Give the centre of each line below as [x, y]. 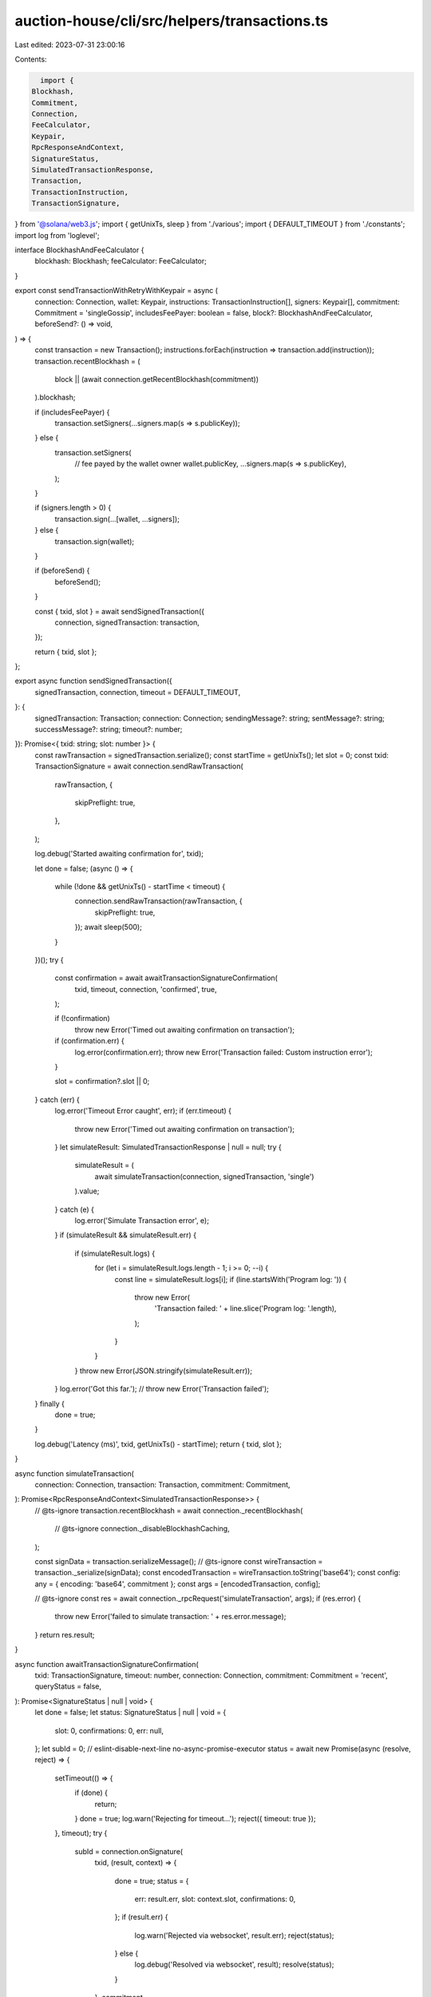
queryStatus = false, [68, 1686]
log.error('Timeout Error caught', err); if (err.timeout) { [143, 1111]
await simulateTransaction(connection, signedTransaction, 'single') [204, 1176]
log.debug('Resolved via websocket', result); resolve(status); [234, 1964]
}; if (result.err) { [141, 1917]
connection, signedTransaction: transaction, [127, 622]
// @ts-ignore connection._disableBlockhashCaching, [142, 1529]
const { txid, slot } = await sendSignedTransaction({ [120, 611]
